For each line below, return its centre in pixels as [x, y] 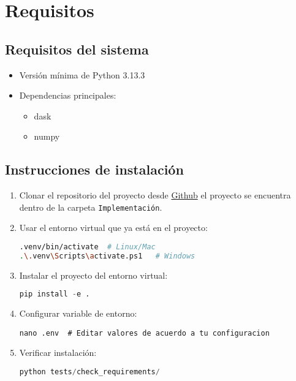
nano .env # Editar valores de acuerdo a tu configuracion [144, 333]
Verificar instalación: [58, 353]
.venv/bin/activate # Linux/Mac [87, 247]
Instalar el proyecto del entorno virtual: [93, 275]
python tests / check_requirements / [89, 372]
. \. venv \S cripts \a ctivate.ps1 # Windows [107, 256]
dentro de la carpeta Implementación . [91, 207]
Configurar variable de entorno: [78, 313]
